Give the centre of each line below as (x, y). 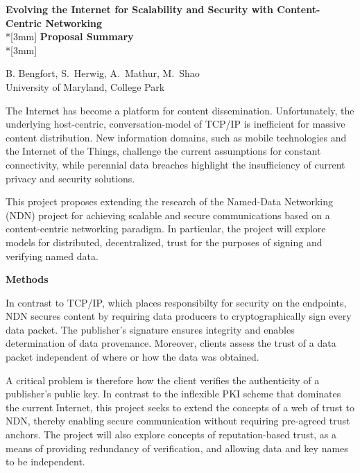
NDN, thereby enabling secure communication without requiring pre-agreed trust (178, 421)
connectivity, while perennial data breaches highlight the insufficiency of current (175, 164)
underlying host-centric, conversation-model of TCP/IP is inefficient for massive (175, 124)
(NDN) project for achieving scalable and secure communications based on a (168, 215)
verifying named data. (52, 256)
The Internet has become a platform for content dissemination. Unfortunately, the (180, 110)
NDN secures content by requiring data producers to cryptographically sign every (179, 316)
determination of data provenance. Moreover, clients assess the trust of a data (171, 343)
